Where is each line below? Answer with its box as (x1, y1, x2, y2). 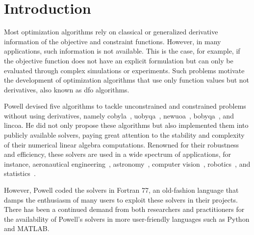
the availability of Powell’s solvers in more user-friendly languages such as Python (4, 213, 250, 224)
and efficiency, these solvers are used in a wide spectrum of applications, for (4, 149, 231, 159)
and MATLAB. (4, 223, 50, 234)
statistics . (4, 168, 36, 178)
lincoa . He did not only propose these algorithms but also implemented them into (4, 120, 249, 130)
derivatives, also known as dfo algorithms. (4, 84, 129, 94)
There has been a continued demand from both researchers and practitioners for (4, 204, 245, 214)
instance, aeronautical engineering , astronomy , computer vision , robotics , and (4, 158, 251, 169)
